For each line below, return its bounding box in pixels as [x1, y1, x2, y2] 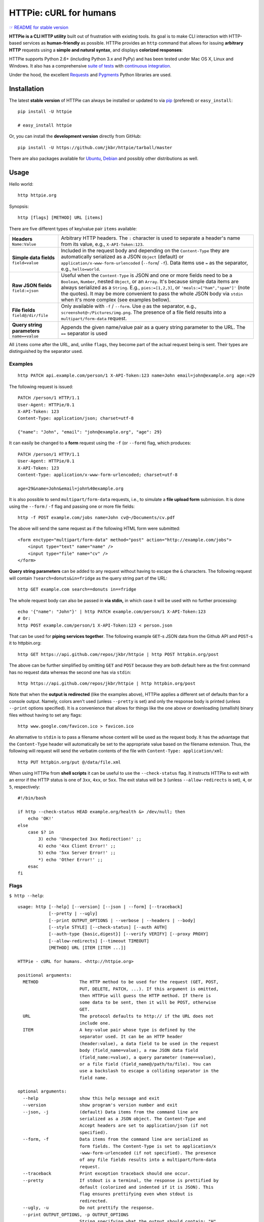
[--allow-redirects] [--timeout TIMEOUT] [48, 938, 149, 943]
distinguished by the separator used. [9, 349, 83, 354]
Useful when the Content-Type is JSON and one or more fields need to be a [61, 272, 232, 279]
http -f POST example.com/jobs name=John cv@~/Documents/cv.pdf [18, 515, 176, 520]
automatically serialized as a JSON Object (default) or [61, 253, 184, 260]
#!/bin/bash [18, 795, 46, 801]
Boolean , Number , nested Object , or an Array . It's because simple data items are [61, 278, 239, 284]
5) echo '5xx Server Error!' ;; [38, 850, 116, 855]
